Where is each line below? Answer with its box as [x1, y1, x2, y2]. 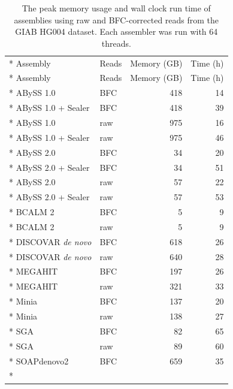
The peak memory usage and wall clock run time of [22, 2, 211, 14]
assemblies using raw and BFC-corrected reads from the [14, 13, 219, 26]
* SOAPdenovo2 [9, 354, 69, 367]
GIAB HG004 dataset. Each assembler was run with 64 [15, 25, 218, 38]
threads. [101, 37, 131, 49]
